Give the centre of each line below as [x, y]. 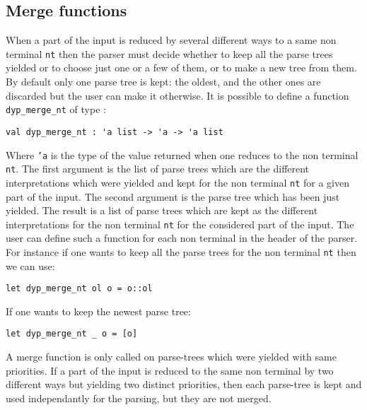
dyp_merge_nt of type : [56, 109]
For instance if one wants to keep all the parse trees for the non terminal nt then [181, 251]
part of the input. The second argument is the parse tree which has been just [173, 196]
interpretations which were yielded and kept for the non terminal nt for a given [177, 182]
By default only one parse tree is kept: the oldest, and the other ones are [163, 82]
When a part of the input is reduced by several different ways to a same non [171, 40]
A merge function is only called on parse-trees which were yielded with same [171, 357]
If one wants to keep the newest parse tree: [98, 311]
